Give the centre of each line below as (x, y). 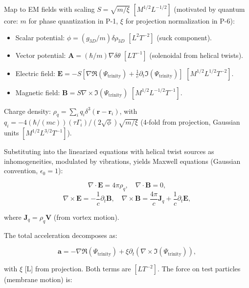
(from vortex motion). (86, 217)
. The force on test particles (199, 269)
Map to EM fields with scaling (49, 9)
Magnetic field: (38, 92)
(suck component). (184, 37)
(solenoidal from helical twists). (196, 55)
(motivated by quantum (209, 9)
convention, (21, 170)
